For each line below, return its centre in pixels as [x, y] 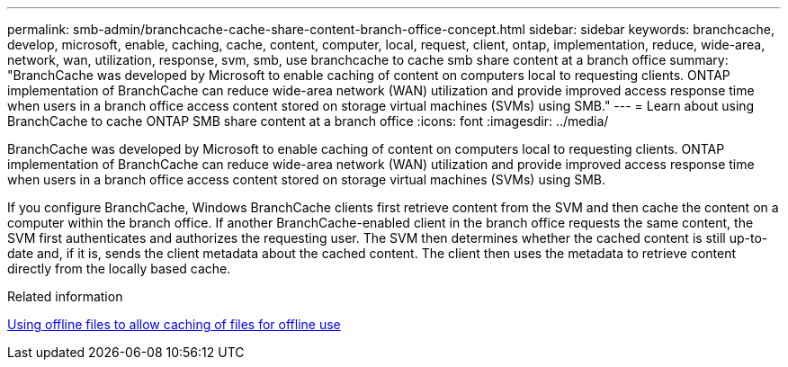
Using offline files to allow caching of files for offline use [174, 324]
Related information [65, 296]
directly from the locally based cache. [119, 269]
